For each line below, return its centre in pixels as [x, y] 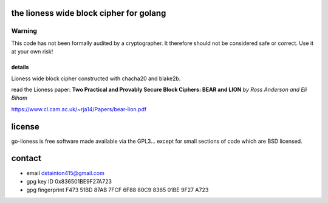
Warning [24, 31]
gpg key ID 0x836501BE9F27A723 [69, 181]
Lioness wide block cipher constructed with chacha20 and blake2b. [96, 78]
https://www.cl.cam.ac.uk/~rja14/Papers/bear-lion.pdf [79, 109]
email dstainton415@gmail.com [65, 173]
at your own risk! [32, 52]
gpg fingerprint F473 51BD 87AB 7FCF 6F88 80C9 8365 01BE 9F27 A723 [118, 190]
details [20, 67]
